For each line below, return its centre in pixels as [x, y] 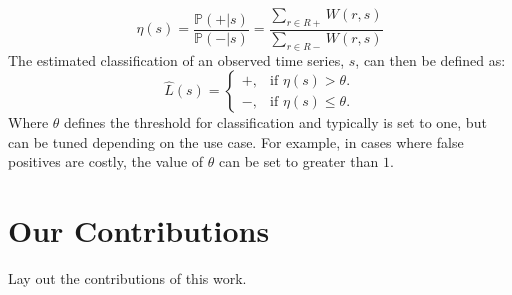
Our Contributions [139, 230]
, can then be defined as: [430, 59]
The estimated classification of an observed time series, [176, 59]
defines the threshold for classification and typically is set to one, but [275, 122]
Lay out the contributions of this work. [127, 278]
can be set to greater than [299, 161]
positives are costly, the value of [106, 161]
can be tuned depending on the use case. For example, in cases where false [236, 141]
